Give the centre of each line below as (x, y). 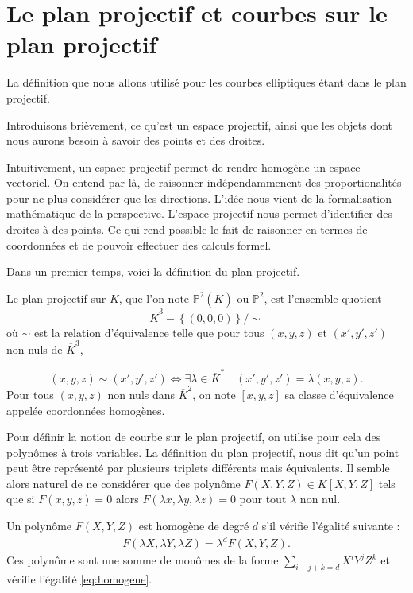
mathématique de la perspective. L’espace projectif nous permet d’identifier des (199, 213)
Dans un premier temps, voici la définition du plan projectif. (153, 271)
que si (21, 499)
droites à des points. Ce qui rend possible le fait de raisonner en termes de (187, 229)
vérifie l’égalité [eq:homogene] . (79, 578)
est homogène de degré (194, 526)
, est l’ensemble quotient (323, 298)
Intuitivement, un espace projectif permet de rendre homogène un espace (183, 167)
